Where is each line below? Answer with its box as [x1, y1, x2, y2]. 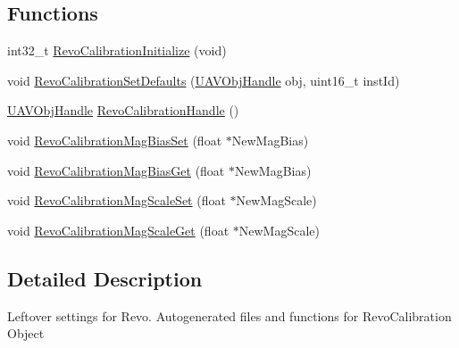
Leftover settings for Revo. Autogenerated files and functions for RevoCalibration [7, 306, 452, 325]
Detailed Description [7, 264, 203, 292]
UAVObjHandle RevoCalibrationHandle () [7, 101, 239, 120]
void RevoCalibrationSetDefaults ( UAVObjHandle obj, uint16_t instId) [7, 70, 400, 89]
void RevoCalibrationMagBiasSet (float [7, 130, 222, 149]
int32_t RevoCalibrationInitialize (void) [7, 41, 227, 60]
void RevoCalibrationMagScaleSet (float [7, 191, 226, 210]
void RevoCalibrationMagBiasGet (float [7, 161, 225, 179]
